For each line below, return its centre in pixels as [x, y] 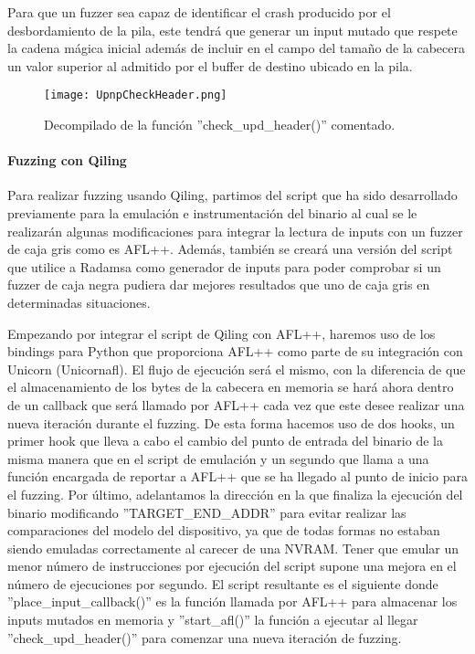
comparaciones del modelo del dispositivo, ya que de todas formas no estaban [224, 530]
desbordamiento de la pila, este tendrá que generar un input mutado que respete [232, 30]
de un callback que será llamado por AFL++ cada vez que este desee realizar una [236, 404]
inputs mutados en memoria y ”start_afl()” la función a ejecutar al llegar [213, 620]
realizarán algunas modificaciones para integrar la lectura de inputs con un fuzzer [235, 231]
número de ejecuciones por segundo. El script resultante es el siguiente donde [223, 583]
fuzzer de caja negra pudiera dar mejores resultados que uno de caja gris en [219, 285]
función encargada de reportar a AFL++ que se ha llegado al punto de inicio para [237, 476]
